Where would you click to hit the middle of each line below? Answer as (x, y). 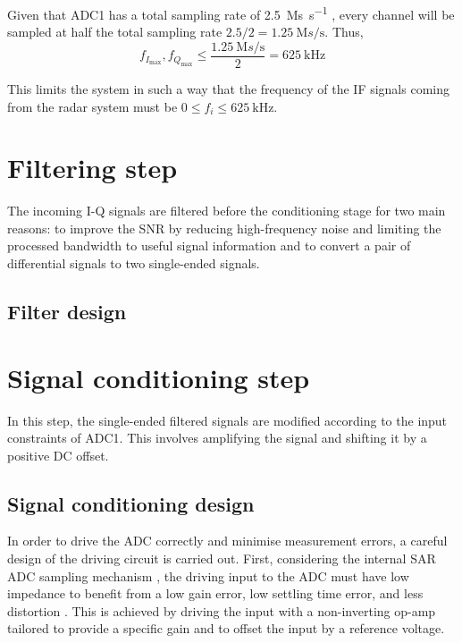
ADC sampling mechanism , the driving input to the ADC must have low (208, 575)
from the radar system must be (92, 106)
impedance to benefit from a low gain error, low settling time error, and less (215, 593)
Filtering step (92, 168)
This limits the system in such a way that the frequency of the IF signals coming (228, 88)
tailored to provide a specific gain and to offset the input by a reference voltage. (226, 628)
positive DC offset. (58, 455)
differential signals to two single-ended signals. (134, 263)
